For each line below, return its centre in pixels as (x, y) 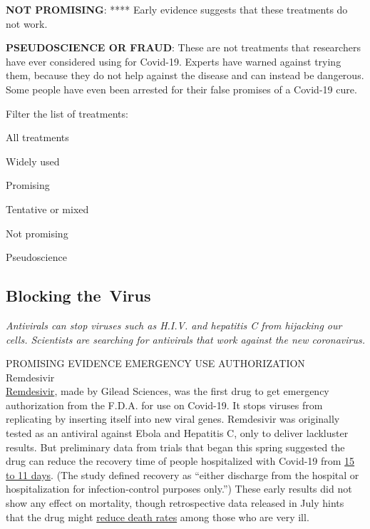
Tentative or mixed (47, 209)
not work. (27, 23)
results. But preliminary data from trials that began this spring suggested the (175, 447)
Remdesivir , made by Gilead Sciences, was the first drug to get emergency (168, 391)
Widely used (33, 161)
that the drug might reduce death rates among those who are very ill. (158, 517)
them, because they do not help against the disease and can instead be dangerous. (185, 75)
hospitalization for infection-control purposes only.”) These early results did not (179, 489)
